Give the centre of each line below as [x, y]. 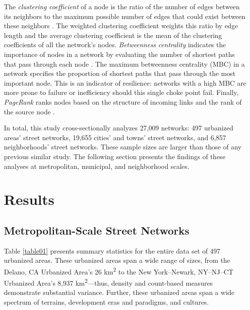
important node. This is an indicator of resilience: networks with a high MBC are [125, 82]
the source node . [29, 111]
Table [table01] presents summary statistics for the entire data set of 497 [112, 250]
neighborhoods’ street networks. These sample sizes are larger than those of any [123, 147]
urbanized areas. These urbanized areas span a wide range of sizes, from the [117, 260]
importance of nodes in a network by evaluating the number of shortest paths [119, 54]
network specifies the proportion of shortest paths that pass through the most [120, 73]
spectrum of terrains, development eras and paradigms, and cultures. [107, 301]
